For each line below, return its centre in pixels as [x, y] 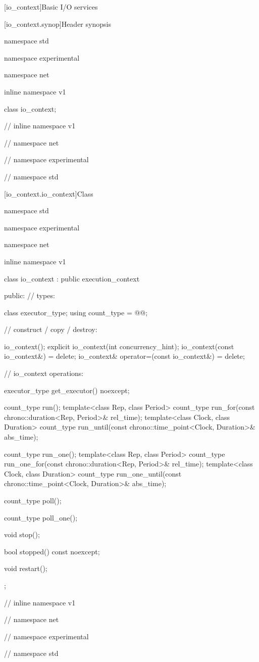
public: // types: [30, 295]
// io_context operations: [44, 373]
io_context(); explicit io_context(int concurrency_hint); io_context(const [119, 346]
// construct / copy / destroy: [51, 329]
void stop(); [22, 534]
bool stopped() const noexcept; [52, 551]
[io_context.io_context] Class [49, 193]
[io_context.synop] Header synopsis [58, 23]
